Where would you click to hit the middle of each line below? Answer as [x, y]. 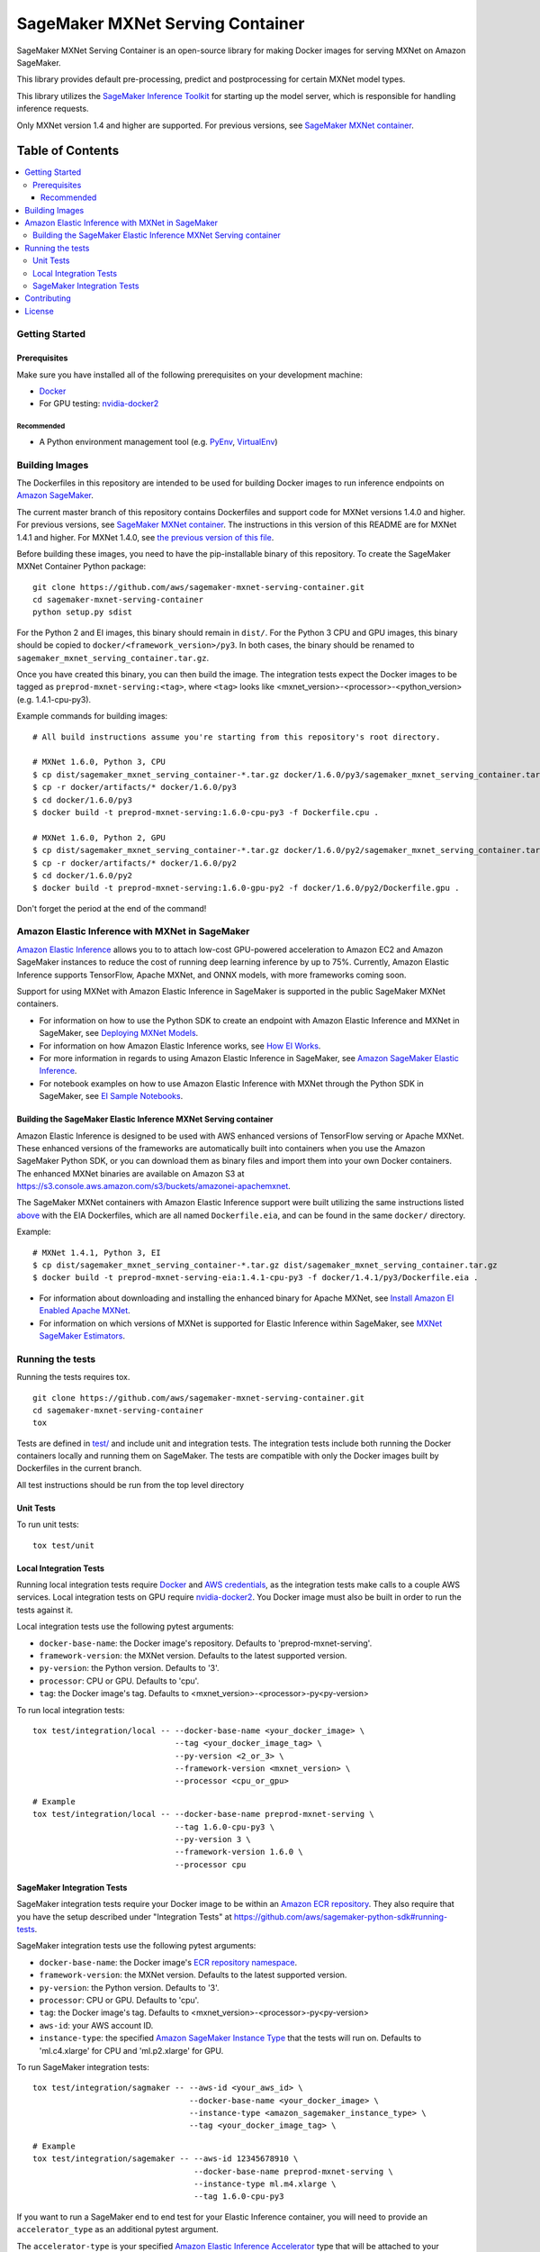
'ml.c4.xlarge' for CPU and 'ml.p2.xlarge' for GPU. [131, 2050]
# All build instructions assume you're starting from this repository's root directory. [237, 737]
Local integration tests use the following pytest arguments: [125, 1627]
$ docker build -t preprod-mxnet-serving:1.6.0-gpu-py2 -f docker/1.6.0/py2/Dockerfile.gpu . [246, 888]
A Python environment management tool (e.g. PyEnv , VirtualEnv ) [158, 441]
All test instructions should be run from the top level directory [130, 1485]
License [39, 311]
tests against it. [45, 1610]
